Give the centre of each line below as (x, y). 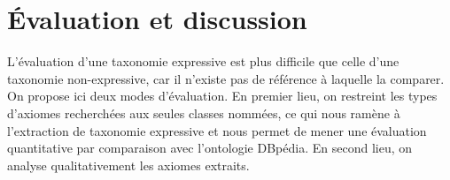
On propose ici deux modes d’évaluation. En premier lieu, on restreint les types (222, 96)
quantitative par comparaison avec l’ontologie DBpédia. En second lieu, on (210, 148)
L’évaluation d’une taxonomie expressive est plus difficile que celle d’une (203, 61)
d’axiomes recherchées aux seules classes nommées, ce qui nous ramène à (204, 112)
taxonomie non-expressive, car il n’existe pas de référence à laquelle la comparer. (226, 78)
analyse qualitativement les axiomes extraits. (128, 165)
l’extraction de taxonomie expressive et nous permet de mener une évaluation (217, 130)
